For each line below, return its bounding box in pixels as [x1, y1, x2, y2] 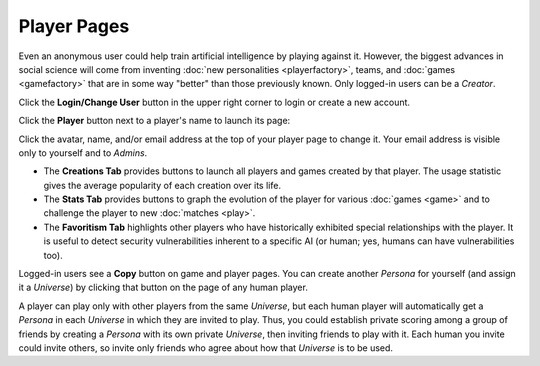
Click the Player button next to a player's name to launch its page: [18, 115, 291, 127]
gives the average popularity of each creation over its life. [43, 179, 282, 191]
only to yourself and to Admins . [18, 146, 148, 159]
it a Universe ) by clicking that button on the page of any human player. [18, 281, 309, 294]
